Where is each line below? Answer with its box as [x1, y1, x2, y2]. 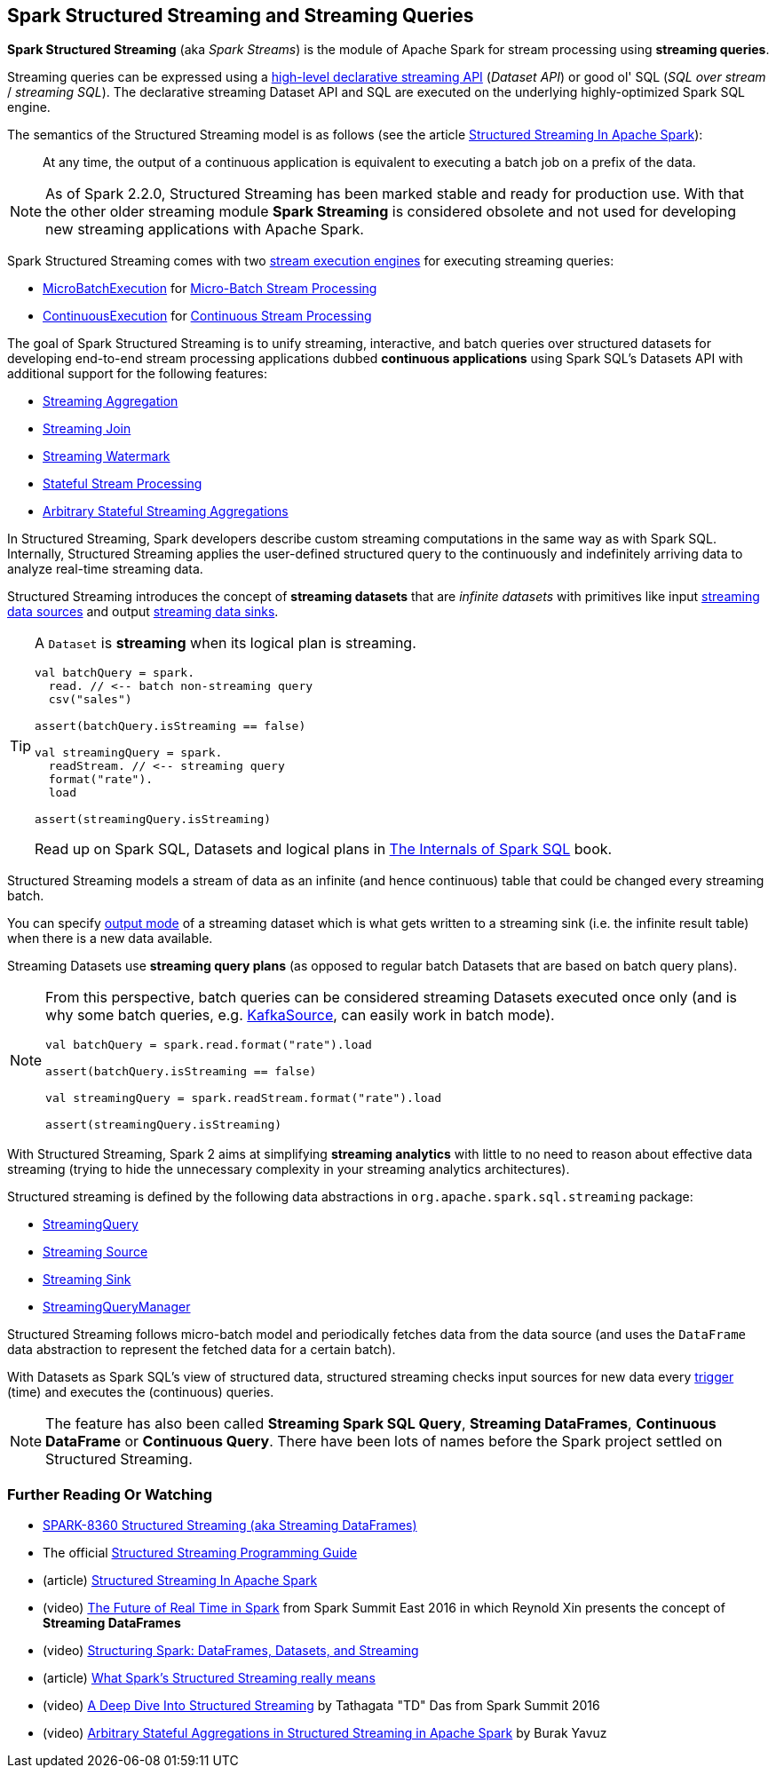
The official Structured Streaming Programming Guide [43, 1545, 358, 1561]
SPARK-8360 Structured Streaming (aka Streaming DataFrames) [43, 1517, 417, 1533]
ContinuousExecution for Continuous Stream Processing [43, 308, 372, 324]
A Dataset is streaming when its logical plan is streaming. [35, 634, 416, 653]
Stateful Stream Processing [43, 476, 202, 492]
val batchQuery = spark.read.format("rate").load [45, 1038, 372, 1052]
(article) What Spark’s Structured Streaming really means [43, 1670, 376, 1686]
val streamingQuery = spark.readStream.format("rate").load [45, 1091, 442, 1105]
